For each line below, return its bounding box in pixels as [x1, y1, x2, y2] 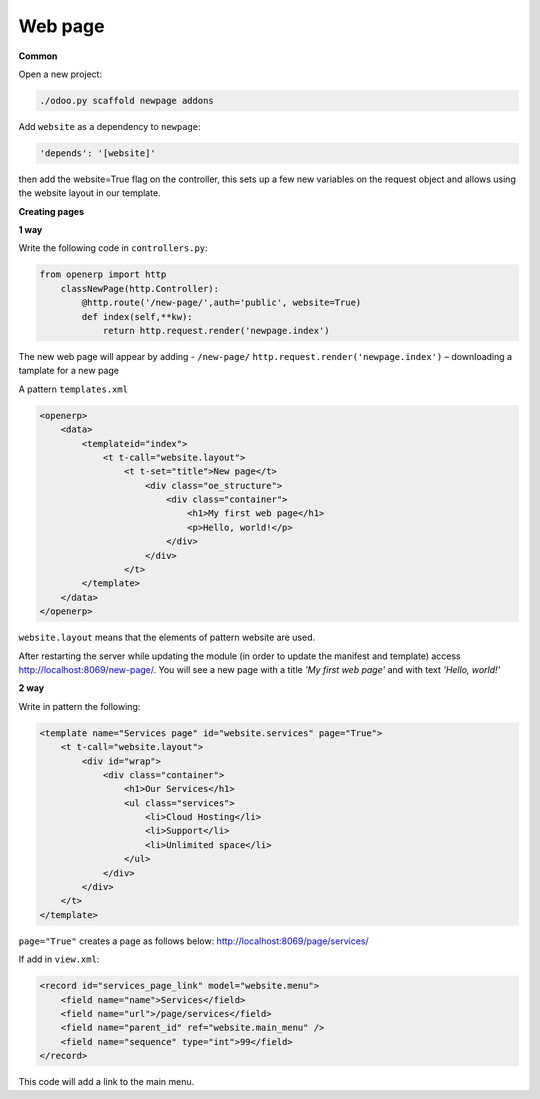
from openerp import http [39, 269, 167, 280]
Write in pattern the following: [18, 700, 141, 712]
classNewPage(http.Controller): [60, 283, 220, 294]
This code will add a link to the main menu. [18, 1076, 195, 1088]
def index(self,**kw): [81, 311, 194, 322]
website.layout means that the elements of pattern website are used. [18, 631, 316, 644]
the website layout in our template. [18, 187, 161, 199]
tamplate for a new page [18, 365, 120, 377]
